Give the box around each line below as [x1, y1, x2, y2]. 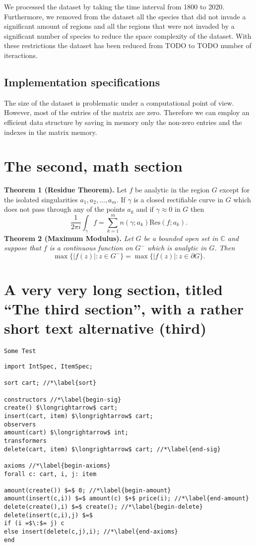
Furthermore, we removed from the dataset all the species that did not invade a [4, 11, 246, 21]
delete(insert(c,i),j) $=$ [4, 511, 93, 519]
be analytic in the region [134, 184, 210, 195]
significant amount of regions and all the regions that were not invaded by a [4, 21, 235, 31]
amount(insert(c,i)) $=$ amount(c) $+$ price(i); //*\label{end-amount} [4, 495, 249, 502]
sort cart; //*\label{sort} [4, 379, 97, 387]
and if [136, 204, 154, 214]
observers [4, 421, 36, 428]
